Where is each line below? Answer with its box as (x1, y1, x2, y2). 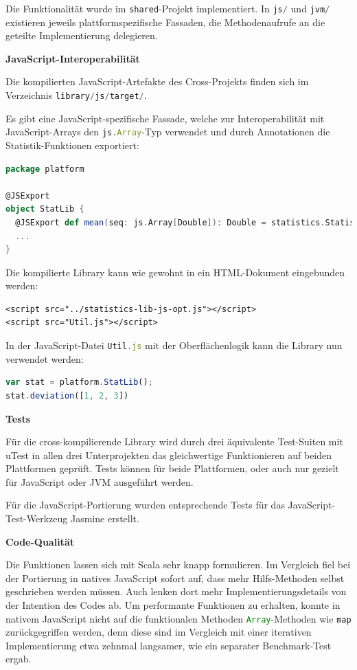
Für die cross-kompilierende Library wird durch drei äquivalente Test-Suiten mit (5, 434, 343, 449)
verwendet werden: (5, 351, 84, 366)
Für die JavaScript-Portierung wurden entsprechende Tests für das (5, 498, 285, 512)
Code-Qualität (5, 534, 74, 548)
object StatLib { (5, 204, 84, 214)
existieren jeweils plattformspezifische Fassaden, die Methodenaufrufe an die (5, 14, 325, 29)
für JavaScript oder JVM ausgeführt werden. (5, 474, 194, 489)
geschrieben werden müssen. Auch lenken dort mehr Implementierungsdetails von (5, 584, 347, 599)
